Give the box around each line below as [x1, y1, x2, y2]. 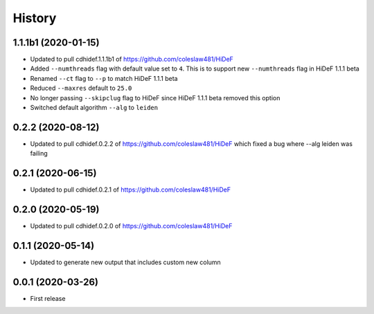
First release [30, 294, 66, 302]
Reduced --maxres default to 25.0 [30, 84, 132, 93]
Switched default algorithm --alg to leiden [30, 104, 159, 112]
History [12, 10, 57, 26]
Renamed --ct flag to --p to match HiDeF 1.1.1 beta [30, 74, 178, 82]
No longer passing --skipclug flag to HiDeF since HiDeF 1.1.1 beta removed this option [30, 93, 280, 102]
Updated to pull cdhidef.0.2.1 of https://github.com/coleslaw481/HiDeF [30, 185, 231, 194]
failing [30, 149, 48, 158]
